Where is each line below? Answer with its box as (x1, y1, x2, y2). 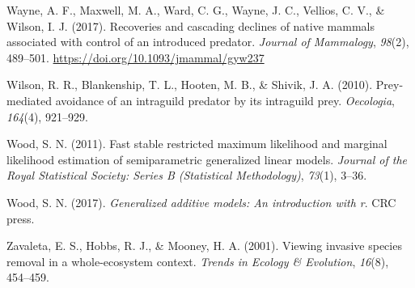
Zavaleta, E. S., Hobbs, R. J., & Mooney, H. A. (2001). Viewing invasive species (6, 237, 402, 254)
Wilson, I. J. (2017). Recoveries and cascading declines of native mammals (6, 17, 375, 34)
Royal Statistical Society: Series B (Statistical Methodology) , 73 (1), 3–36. (6, 167, 367, 184)
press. (6, 210, 35, 227)
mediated (6, 91, 52, 108)
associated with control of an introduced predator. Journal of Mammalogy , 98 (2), (6, 33, 409, 50)
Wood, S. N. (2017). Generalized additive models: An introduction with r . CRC (6, 193, 396, 210)
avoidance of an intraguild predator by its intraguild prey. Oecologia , (55, 91, 395, 108)
